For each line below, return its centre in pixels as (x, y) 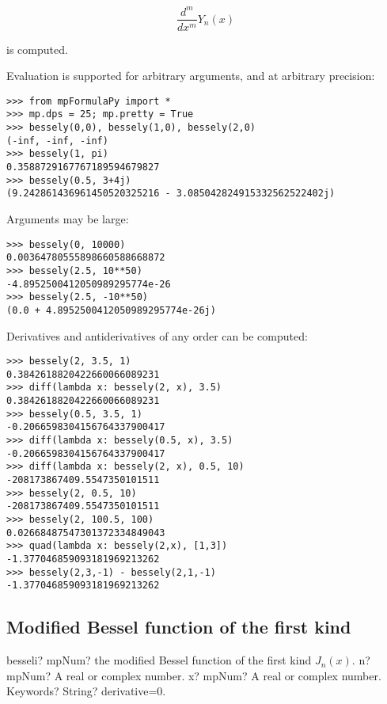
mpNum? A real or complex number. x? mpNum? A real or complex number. (194, 675)
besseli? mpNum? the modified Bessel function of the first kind (159, 660)
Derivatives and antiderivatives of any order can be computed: (157, 335)
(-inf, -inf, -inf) (57, 141)
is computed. (37, 49)
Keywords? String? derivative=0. (86, 691)
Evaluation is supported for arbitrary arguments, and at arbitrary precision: (191, 76)
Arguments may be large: (68, 219)
